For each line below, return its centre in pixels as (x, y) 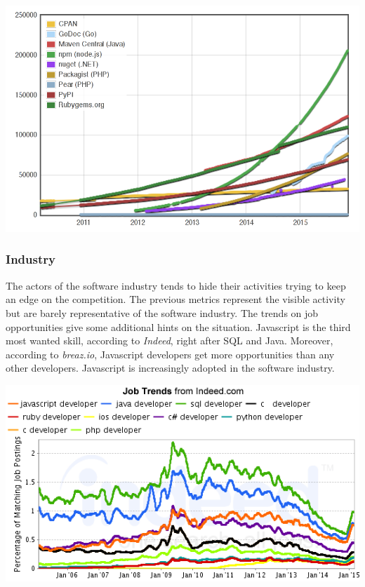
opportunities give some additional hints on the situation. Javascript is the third (178, 326)
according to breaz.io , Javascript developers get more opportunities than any (170, 354)
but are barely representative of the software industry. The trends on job (162, 312)
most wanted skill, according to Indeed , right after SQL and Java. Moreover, (170, 340)
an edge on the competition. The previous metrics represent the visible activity (175, 299)
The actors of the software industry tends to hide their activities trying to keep (176, 285)
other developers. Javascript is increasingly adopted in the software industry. (170, 368)
